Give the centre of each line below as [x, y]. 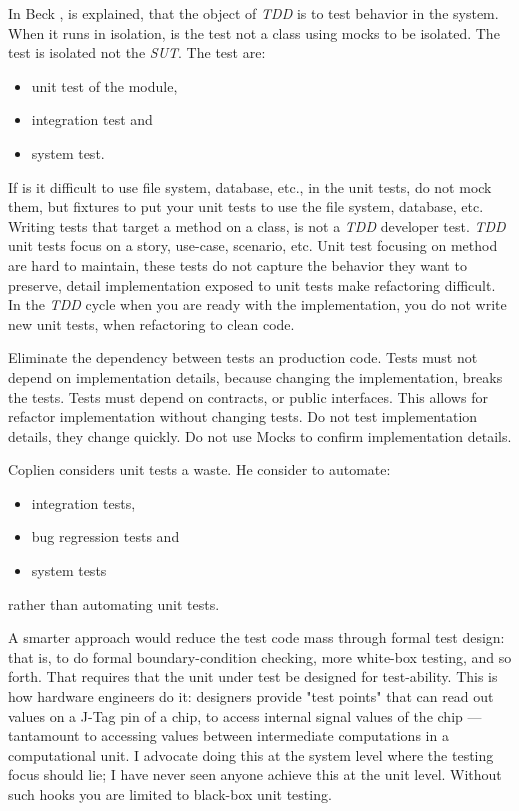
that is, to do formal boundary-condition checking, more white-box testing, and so [260, 656]
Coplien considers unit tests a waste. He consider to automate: [199, 469]
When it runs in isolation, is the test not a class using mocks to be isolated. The [254, 32]
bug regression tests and [105, 536]
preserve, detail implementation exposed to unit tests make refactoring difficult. [252, 284]
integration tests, [83, 502]
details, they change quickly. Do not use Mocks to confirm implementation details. [260, 435]
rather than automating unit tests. [114, 603]
